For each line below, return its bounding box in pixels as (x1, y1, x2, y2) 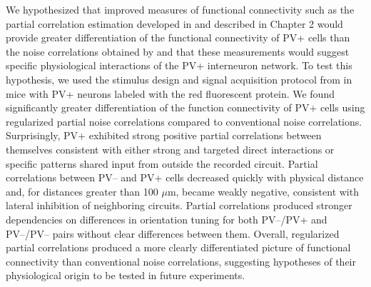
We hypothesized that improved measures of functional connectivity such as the (6, 2, 355, 16)
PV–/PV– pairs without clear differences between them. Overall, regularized (6, 226, 340, 241)
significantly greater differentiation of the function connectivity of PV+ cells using (6, 100, 365, 115)
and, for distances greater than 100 (6, 183, 158, 198)
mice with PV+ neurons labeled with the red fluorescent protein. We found (6, 86, 335, 101)
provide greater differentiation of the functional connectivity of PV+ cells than (6, 30, 350, 45)
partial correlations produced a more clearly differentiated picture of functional (6, 240, 351, 255)
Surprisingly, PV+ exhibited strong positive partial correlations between (6, 128, 322, 143)
